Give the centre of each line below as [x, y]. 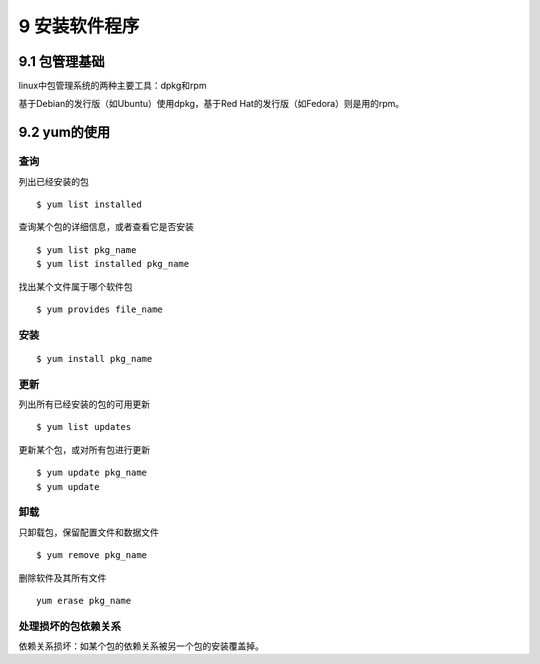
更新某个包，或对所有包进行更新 [84, 449]
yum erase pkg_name [84, 600]
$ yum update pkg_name [92, 473]
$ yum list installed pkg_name [113, 264]
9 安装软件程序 [79, 26]
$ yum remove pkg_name [92, 555]
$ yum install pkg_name [94, 358]
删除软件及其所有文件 [62, 577]
